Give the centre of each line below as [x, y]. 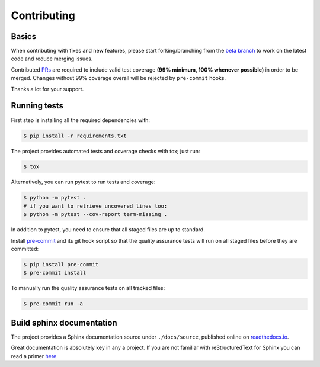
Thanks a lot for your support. [47, 89]
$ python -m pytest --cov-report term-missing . [95, 214]
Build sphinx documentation [64, 323]
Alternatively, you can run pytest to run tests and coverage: [83, 182]
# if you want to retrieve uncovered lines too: [95, 206]
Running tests [37, 106]
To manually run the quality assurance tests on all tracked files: [88, 288]
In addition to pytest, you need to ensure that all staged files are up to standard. [108, 230]
